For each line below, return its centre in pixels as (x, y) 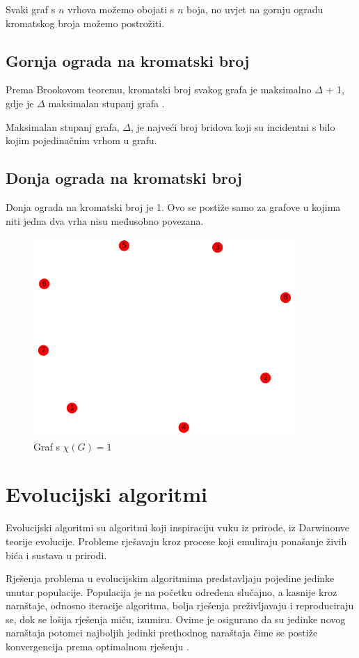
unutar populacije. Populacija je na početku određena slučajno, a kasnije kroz (171, 592)
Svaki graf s (31, 9)
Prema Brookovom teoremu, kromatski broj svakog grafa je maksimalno (159, 89)
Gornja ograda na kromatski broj (128, 60)
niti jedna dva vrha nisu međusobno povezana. (105, 220)
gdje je (20, 103)
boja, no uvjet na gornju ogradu (255, 9)
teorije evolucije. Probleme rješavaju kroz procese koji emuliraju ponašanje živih (176, 541)
